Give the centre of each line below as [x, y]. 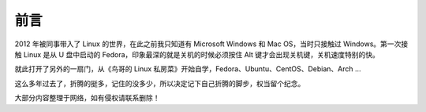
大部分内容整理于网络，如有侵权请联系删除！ [87, 98]
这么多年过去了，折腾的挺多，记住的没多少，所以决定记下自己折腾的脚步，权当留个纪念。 [160, 83]
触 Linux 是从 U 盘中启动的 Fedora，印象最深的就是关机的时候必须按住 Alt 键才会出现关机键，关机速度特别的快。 [197, 54]
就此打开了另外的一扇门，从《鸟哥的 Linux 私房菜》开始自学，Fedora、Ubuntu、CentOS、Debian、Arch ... [188, 69]
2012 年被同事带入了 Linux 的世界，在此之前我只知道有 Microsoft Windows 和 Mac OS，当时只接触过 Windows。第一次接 [211, 44]
